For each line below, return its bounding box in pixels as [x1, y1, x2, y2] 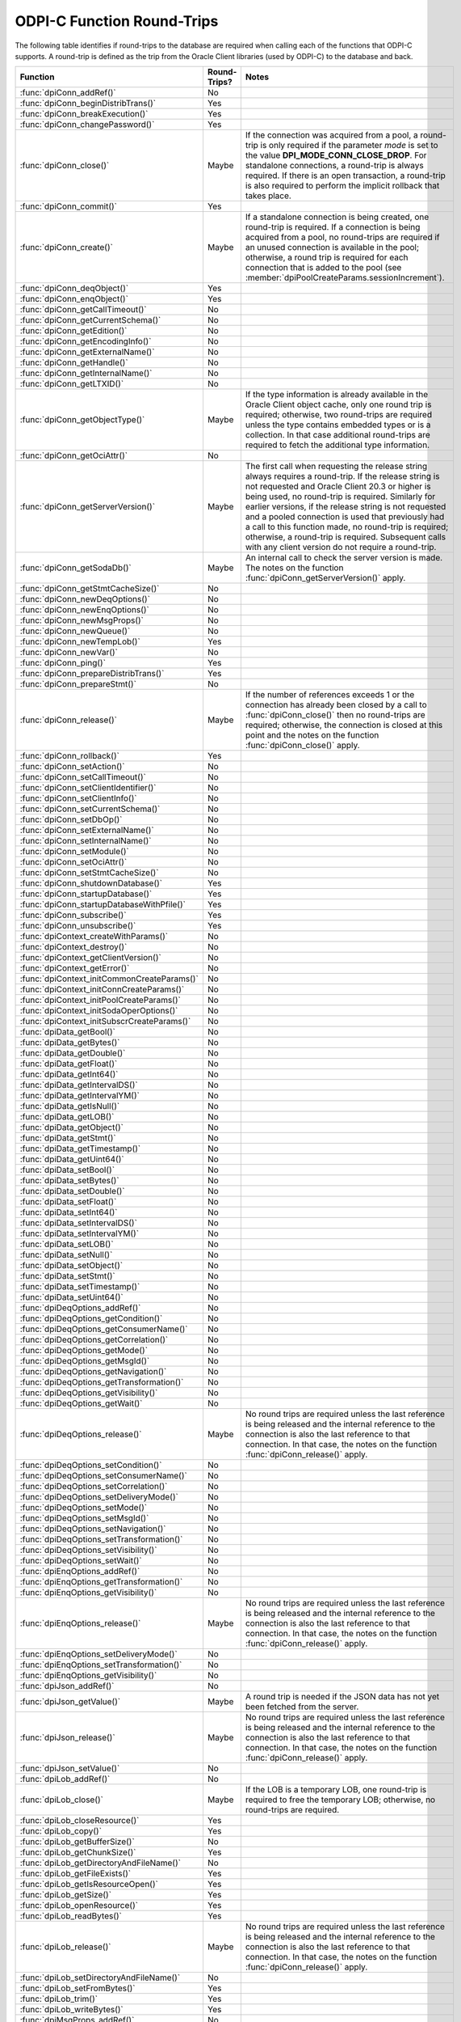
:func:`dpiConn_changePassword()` [19, 119, 155, 130]
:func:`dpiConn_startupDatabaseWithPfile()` [19, 899, 186, 910]
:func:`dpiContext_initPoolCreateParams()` [19, 995, 181, 1006]
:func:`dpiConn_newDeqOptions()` [19, 594, 151, 605]
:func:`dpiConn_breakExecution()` [19, 108, 149, 120]
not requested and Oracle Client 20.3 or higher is [245, 481, 431, 493]
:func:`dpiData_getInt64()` [19, 1068, 119, 1080]
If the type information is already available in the [245, 389, 429, 400]
